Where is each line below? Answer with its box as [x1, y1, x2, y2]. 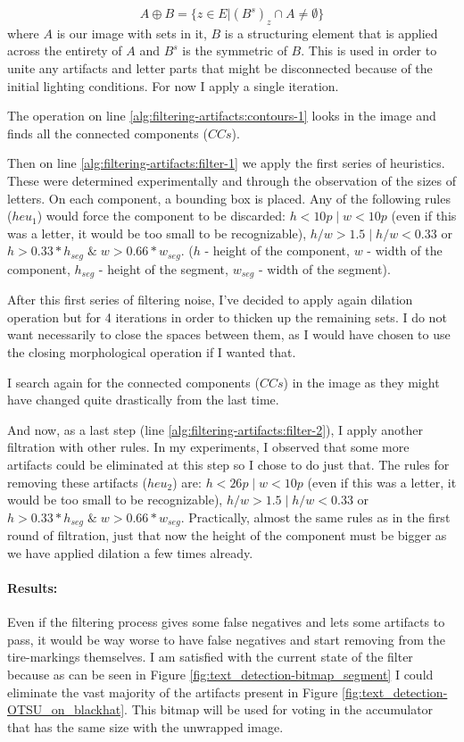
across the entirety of [7, 41, 122, 60]
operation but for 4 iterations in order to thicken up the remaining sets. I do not [7, 307, 447, 326]
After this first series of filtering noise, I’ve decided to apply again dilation [7, 290, 413, 309]
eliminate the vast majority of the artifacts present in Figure [7, 682, 338, 701]
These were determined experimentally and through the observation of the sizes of [7, 171, 456, 189]
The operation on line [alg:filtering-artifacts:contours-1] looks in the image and [7, 106, 436, 125]
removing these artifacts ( [7, 472, 147, 491]
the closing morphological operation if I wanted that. [7, 343, 296, 362]
